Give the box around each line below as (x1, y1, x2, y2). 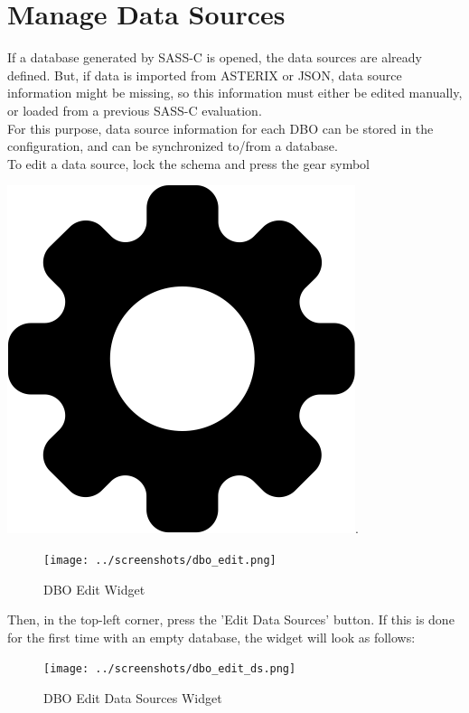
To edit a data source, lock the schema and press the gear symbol (7, 154, 371, 173)
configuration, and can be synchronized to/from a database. (7, 136, 338, 155)
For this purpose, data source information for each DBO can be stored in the (7, 118, 434, 137)
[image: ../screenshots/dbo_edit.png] (43, 553, 277, 567)
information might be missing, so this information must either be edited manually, (7, 83, 463, 102)
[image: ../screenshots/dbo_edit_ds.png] (43, 662, 296, 676)
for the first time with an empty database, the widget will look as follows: (7, 627, 416, 646)
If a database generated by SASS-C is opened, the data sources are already (7, 48, 422, 67)
